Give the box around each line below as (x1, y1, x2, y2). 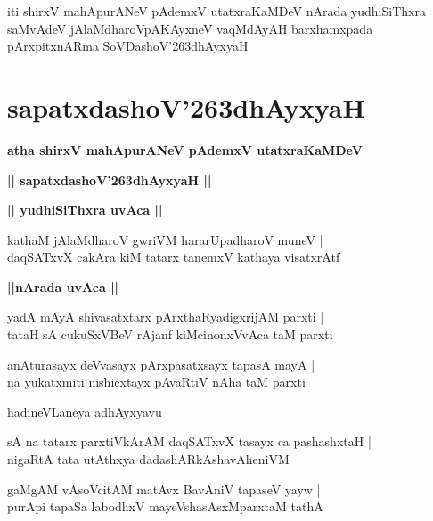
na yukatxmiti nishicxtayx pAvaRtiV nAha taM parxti (7, 372, 306, 391)
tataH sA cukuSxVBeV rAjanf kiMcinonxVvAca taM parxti (7, 325, 333, 344)
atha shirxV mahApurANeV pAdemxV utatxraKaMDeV (7, 140, 363, 159)
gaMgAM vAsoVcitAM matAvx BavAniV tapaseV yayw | (7, 479, 321, 498)
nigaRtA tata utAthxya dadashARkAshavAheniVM (7, 450, 290, 468)
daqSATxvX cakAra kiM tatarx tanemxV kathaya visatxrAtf (7, 248, 340, 266)
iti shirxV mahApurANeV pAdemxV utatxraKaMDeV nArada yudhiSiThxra (7, 2, 426, 20)
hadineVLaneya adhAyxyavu (7, 402, 162, 420)
